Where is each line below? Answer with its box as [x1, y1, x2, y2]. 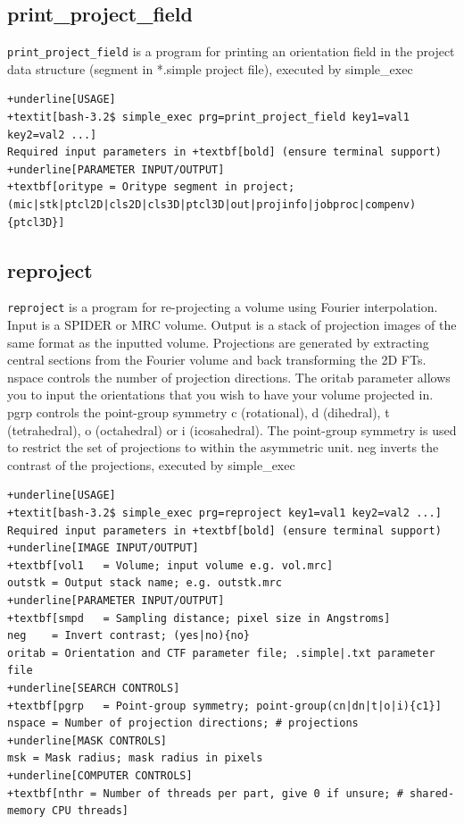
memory [7, 804, 46, 818]
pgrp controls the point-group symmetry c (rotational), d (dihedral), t [7, 403, 390, 422]
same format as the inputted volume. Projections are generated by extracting [7, 332, 429, 351]
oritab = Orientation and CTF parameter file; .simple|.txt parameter [7, 646, 435, 660]
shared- [410, 786, 455, 800]
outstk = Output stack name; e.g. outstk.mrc [7, 576, 282, 590]
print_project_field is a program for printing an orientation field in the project [7, 42, 455, 61]
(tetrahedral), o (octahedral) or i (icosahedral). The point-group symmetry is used [7, 420, 457, 439]
